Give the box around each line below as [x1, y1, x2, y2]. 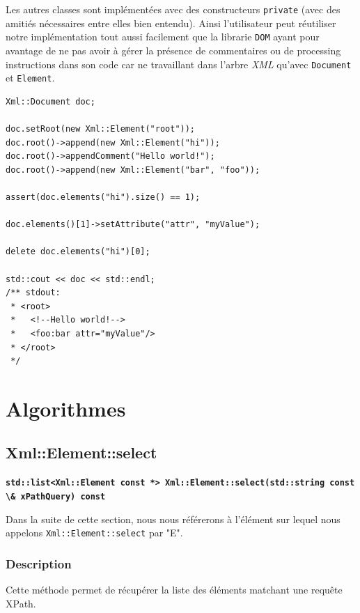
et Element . [6, 70, 55, 85]
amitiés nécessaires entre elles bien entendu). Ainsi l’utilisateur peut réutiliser [6, 15, 336, 30]
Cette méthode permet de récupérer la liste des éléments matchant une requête [6, 582, 343, 597]
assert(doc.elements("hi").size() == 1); [6, 192, 201, 202]
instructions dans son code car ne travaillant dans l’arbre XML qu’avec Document [6, 56, 352, 71]
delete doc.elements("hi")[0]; [6, 247, 150, 257]
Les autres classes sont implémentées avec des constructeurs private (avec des [6, 2, 341, 16]
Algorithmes [6, 394, 126, 422]
